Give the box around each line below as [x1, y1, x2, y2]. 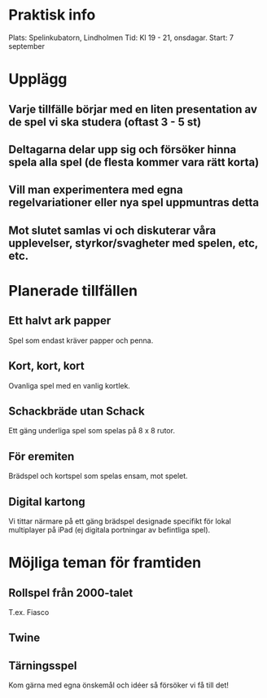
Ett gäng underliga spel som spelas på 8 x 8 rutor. [8, 426, 175, 436]
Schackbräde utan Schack [8, 404, 145, 418]
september [8, 41, 45, 50]
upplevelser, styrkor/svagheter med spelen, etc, [8, 236, 259, 250]
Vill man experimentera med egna [8, 183, 183, 197]
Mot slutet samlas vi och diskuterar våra [8, 223, 217, 237]
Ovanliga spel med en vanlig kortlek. [8, 380, 130, 390]
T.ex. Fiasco [8, 607, 50, 617]
